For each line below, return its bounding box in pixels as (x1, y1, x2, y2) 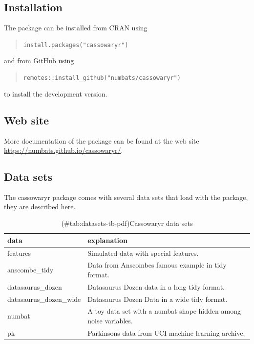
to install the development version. (4, 88, 107, 98)
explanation (87, 235, 127, 245)
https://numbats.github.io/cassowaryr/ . (4, 145, 123, 155)
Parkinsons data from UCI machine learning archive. (87, 327, 245, 338)
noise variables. (87, 316, 133, 326)
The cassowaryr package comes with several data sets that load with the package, (4, 192, 248, 202)
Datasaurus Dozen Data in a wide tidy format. (87, 294, 228, 304)
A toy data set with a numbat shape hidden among (87, 306, 241, 316)
